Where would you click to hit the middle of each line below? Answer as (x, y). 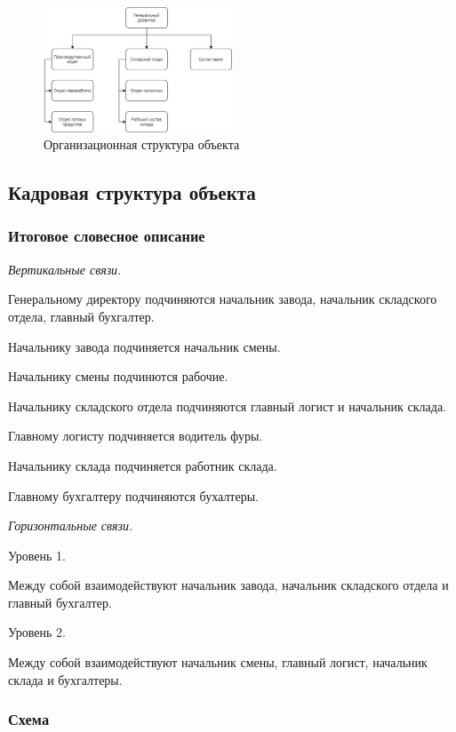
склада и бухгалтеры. (65, 679)
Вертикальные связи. (65, 269)
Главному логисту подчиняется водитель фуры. (136, 436)
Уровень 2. (37, 632)
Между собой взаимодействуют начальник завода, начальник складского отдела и (228, 585)
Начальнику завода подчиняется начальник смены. (144, 346)
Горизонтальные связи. (71, 525)
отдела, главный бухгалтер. (81, 316)
